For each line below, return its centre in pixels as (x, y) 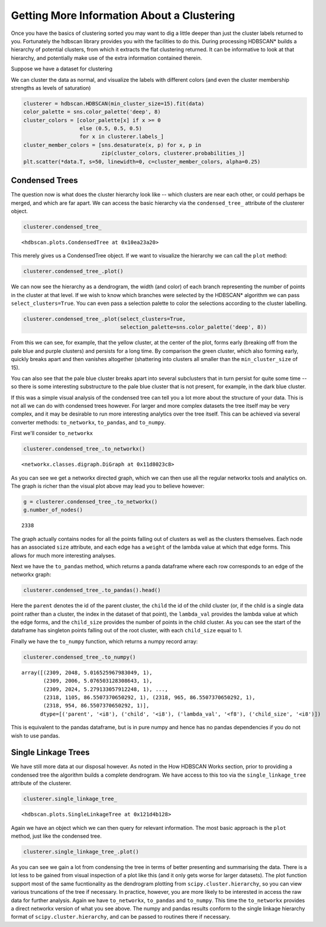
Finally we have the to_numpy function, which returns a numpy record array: (104, 641)
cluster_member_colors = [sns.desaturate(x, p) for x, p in (112, 145)
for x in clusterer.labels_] (122, 137)
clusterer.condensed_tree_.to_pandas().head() (92, 590)
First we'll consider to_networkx (52, 433)
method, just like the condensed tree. (56, 836)
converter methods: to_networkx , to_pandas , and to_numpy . (88, 422)
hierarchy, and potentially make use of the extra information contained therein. (106, 58)
